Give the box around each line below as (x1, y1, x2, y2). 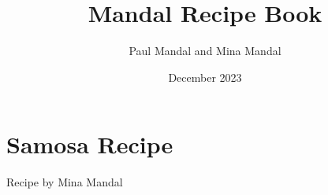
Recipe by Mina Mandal (6, 174, 123, 190)
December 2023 (168, 68, 242, 85)
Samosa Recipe (6, 128, 173, 160)
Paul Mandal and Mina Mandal (129, 42, 281, 59)
